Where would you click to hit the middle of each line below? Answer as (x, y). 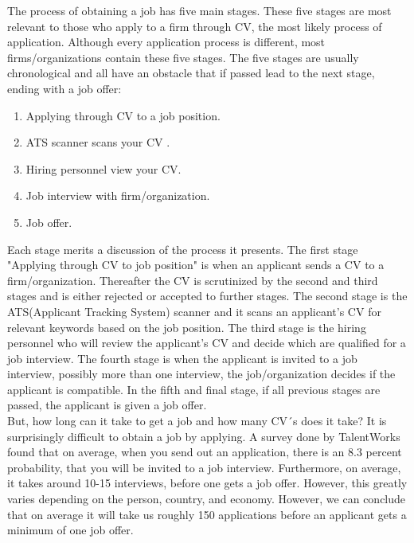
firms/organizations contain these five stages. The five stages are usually (183, 57)
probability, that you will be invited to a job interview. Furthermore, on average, (204, 467)
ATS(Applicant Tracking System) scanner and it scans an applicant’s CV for (194, 311)
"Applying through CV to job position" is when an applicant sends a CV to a (196, 265)
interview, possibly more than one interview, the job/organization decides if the (201, 374)
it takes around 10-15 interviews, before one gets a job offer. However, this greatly (207, 483)
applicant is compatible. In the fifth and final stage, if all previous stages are (194, 389)
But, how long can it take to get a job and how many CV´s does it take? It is (197, 421)
